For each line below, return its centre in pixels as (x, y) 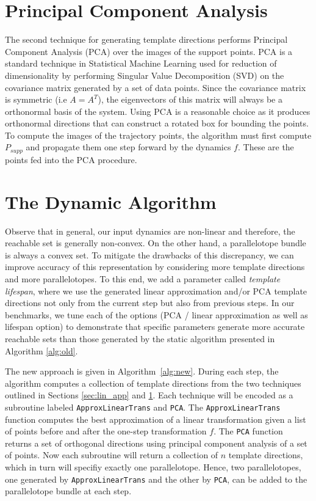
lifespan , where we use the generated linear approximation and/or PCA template (156, 291)
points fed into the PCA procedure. (71, 159)
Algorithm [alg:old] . (41, 350)
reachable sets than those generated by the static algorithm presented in (140, 338)
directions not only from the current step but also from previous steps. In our (150, 303)
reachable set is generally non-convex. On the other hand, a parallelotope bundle (156, 243)
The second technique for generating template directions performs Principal (146, 39)
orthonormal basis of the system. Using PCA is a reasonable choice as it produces (158, 111)
